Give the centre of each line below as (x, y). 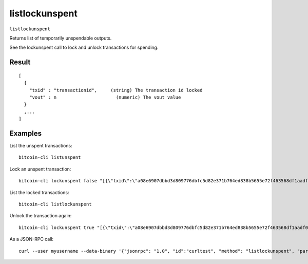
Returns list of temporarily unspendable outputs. (61, 38)
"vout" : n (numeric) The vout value (105, 97)
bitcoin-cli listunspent (50, 157)
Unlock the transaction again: (41, 216)
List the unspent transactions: (41, 145)
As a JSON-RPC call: (32, 239)
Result (20, 62)
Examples (26, 133)
